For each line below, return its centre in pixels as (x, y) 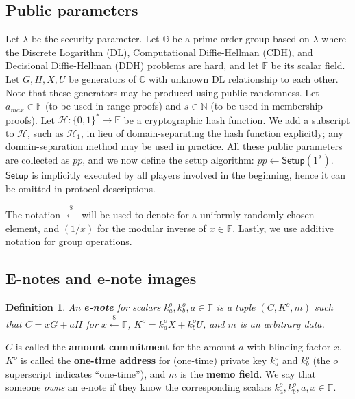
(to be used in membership (267, 106)
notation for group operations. (69, 241)
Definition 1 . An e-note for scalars (83, 307)
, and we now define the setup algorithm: (168, 160)
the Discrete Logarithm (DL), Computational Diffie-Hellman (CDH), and (159, 52)
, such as (46, 132)
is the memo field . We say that (248, 373)
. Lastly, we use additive (283, 228)
